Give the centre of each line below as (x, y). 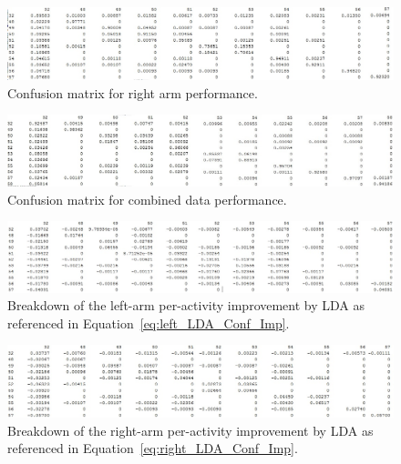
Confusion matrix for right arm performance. (133, 92)
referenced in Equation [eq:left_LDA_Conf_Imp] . (149, 323)
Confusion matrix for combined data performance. (147, 199)
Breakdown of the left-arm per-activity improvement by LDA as (186, 305)
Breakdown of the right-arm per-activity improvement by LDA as (190, 430)
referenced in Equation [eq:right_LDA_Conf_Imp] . (153, 448)
